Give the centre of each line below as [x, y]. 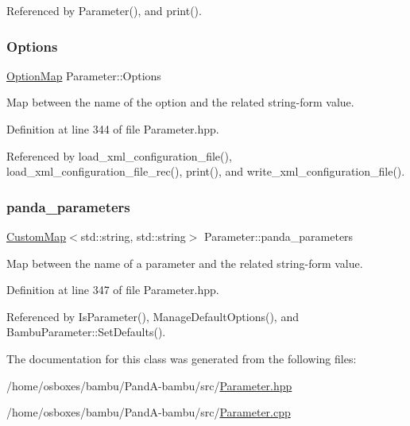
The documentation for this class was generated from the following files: [182, 358]
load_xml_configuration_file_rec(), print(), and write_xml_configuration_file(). [206, 171]
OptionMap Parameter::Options [84, 75]
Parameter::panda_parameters [278, 236]
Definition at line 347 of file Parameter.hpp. [113, 290]
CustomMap [37, 236]
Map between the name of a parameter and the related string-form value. [185, 263]
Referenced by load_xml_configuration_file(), [119, 155]
